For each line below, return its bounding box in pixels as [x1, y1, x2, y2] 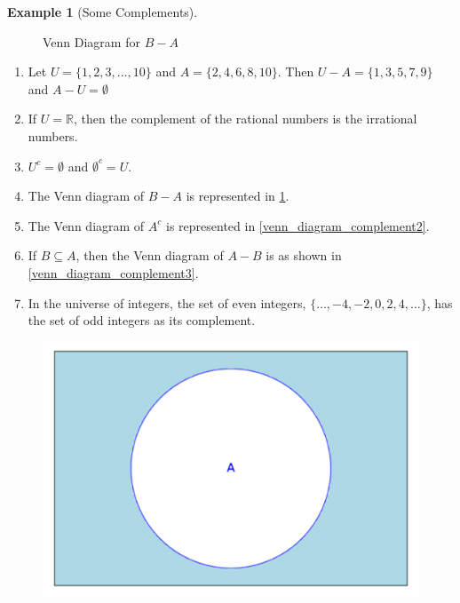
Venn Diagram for [43, 32, 140, 51]
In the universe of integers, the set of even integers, [28, 293, 306, 312]
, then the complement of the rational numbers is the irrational [73, 109, 417, 128]
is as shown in [266, 246, 342, 265]
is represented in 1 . [186, 186, 289, 205]
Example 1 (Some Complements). [7, 3, 198, 20]
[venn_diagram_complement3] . [28, 263, 199, 282]
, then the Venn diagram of [75, 246, 224, 265]
